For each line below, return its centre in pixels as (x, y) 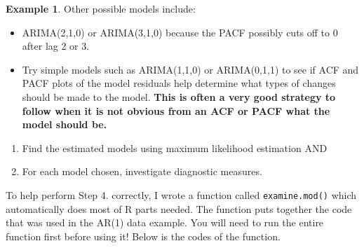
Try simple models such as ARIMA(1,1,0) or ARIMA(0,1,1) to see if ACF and (190, 69)
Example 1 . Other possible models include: (101, 8)
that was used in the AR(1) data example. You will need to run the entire (165, 222)
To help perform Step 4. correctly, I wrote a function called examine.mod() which (181, 194)
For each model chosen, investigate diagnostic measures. (142, 171)
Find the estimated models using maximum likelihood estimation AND (175, 147)
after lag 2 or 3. (56, 46)
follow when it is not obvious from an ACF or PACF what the (176, 110)
